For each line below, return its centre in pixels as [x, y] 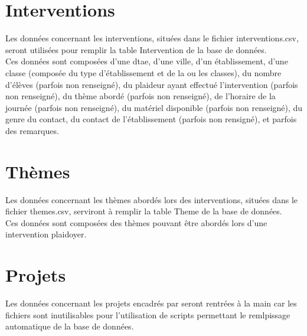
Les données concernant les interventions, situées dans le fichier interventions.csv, [152, 38]
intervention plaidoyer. [46, 234]
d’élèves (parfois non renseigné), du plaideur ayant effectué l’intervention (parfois [152, 84]
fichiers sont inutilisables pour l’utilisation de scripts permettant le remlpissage [148, 314]
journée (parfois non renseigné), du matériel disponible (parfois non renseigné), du [154, 107]
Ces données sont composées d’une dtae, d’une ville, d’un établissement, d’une [147, 61]
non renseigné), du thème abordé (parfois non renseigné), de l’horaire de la [141, 96]
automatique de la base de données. [70, 326]
